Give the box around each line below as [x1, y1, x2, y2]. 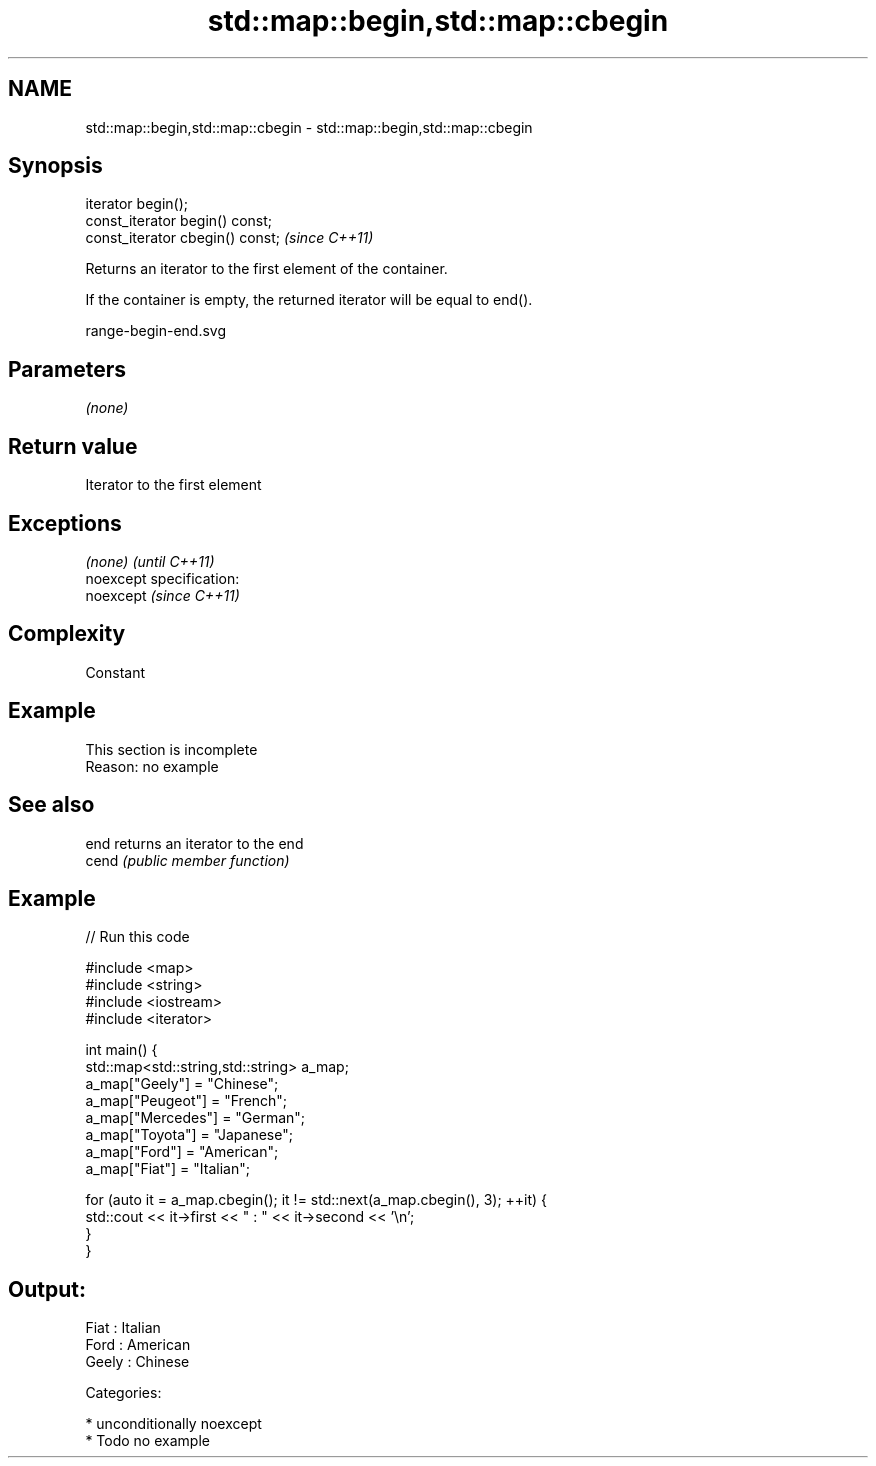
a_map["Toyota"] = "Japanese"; [85, 1126, 293, 1144]
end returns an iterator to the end [85, 834, 304, 852]
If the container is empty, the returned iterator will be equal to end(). [85, 291, 533, 309]
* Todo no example [85, 1432, 210, 1450]
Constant [85, 663, 146, 681]
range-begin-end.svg [85, 322, 227, 340]
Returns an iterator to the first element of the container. [85, 260, 448, 278]
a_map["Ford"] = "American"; [85, 1143, 279, 1161]
